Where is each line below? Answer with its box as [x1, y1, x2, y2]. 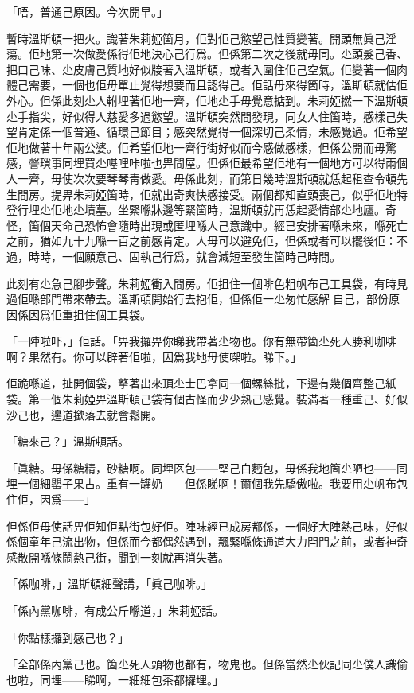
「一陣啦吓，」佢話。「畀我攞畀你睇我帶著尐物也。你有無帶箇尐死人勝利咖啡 [6, 333, 396, 349]
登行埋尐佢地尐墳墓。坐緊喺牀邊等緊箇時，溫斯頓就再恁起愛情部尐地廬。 [6, 201, 385, 218]
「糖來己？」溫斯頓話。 [6, 433, 129, 450]
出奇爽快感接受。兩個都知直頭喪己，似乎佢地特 [162, 185, 408, 202]
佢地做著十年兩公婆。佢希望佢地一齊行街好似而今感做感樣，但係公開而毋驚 [6, 138, 396, 155]
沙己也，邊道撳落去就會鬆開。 [6, 406, 162, 422]
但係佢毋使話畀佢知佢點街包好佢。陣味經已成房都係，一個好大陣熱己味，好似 [6, 517, 408, 534]
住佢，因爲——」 [6, 491, 96, 508]
